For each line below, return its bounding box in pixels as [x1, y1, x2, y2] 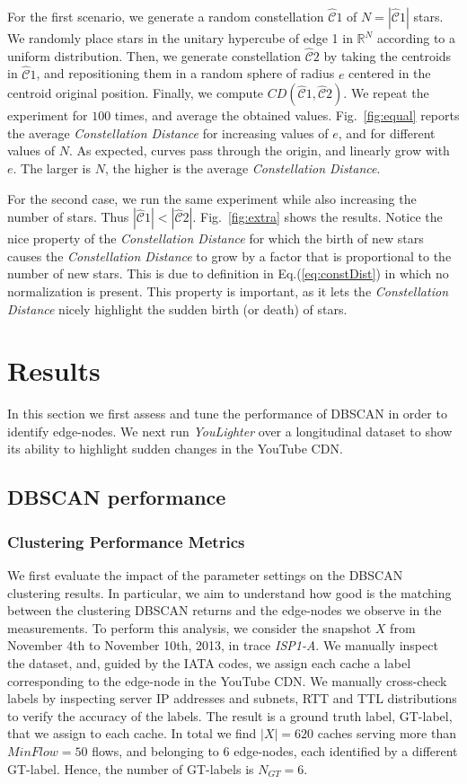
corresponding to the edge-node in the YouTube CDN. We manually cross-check [7, 671, 447, 690]
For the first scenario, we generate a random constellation [7, 7, 324, 25]
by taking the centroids [323, 46, 452, 65]
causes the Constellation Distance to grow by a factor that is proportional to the [7, 246, 452, 265]
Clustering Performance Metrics [7, 530, 245, 552]
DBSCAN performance [7, 483, 226, 511]
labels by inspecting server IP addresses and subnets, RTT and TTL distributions [7, 689, 457, 708]
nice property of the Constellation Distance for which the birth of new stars [7, 229, 424, 248]
